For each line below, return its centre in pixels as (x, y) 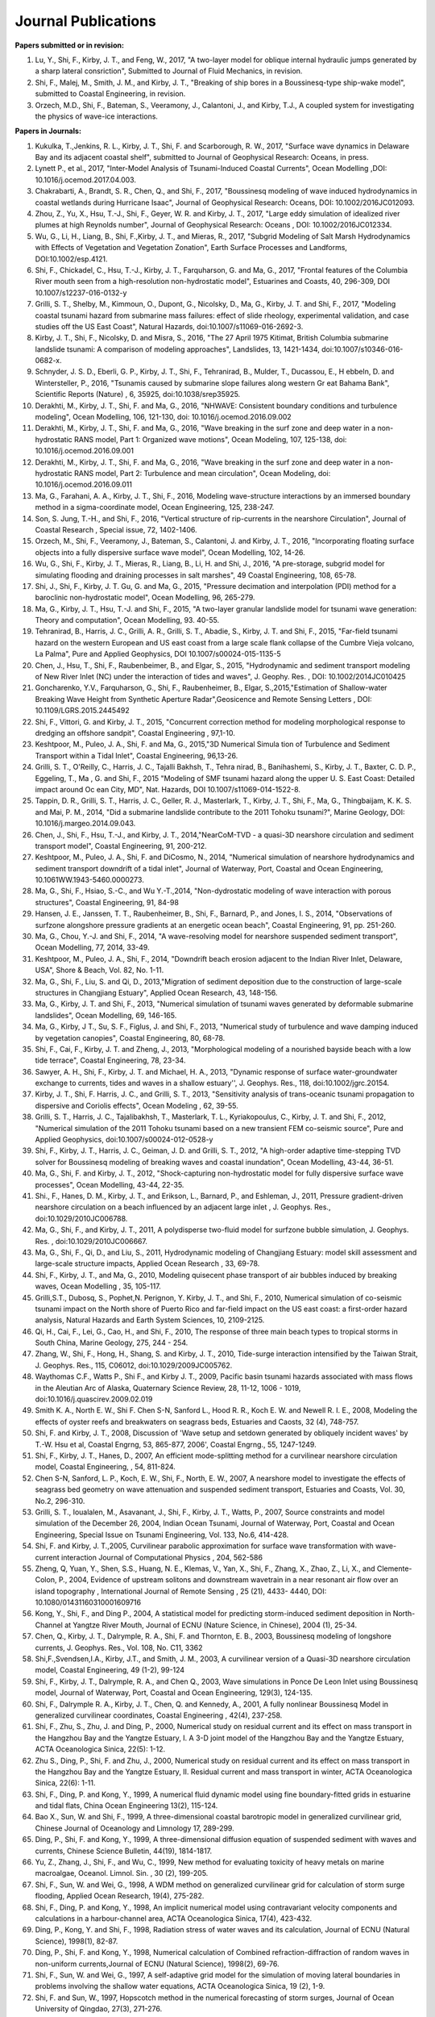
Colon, (46, 1580)
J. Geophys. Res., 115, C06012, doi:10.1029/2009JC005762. (134, 1365)
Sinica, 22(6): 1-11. (65, 1783)
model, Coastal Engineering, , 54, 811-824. (106, 1467)
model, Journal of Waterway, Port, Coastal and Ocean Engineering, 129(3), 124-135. (174, 1693)
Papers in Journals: (48, 131)
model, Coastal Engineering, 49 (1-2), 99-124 (110, 1670)
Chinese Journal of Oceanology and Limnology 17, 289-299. (135, 1828)
